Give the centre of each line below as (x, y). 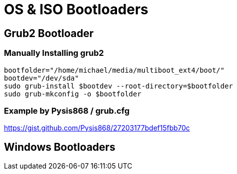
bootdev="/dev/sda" (41, 78)
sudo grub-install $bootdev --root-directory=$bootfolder (118, 86)
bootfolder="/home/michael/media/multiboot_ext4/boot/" (114, 70)
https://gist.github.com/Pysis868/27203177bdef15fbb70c (97, 128)
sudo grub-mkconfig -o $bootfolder (73, 94)
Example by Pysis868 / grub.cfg (67, 110)
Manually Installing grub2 (54, 53)
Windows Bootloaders (60, 147)
